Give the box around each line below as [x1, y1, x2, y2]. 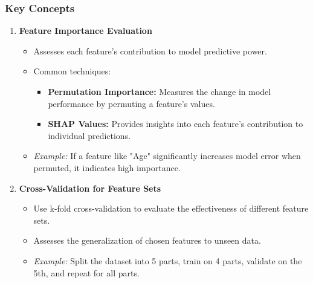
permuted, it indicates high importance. [33, 161, 181, 174]
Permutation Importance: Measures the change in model [48, 85, 271, 97]
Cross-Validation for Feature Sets [19, 181, 161, 194]
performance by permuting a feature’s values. [48, 97, 215, 109]
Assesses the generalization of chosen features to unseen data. [33, 234, 261, 247]
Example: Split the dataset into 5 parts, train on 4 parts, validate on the [33, 254, 302, 267]
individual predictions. [48, 129, 131, 141]
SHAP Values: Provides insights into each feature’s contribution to [48, 117, 303, 130]
